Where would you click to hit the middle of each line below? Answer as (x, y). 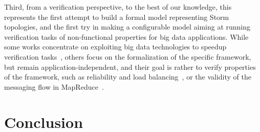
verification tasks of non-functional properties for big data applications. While (126, 36)
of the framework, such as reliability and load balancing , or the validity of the (128, 77)
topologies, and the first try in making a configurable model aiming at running (127, 27)
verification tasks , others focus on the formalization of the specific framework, (128, 56)
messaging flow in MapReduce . (54, 86)
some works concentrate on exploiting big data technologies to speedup (115, 47)
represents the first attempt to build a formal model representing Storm (117, 17)
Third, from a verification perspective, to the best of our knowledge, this (118, 7)
